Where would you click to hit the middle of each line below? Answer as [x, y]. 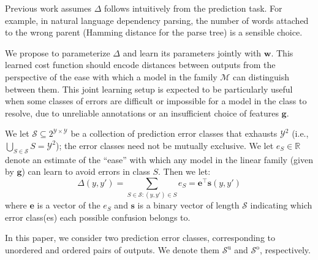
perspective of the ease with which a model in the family [111, 76]
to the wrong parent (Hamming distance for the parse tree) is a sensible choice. [154, 32]
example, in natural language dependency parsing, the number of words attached [157, 20]
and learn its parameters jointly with [192, 52]
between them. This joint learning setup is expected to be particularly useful [149, 89]
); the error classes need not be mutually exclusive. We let [165, 145]
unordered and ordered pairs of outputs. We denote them [112, 250]
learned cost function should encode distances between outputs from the [140, 65]
